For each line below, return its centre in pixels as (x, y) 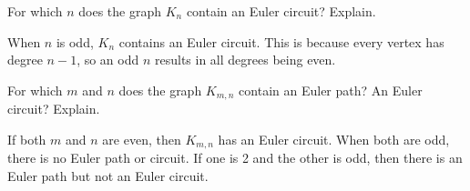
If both (27, 139)
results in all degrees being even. (245, 60)
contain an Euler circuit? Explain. (281, 11)
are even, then (142, 139)
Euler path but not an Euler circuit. (108, 175)
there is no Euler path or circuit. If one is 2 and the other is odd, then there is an (235, 158)
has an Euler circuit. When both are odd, (334, 139)
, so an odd (108, 60)
